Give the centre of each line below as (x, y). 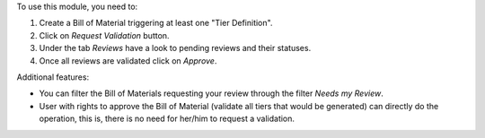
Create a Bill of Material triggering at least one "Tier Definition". (156, 23)
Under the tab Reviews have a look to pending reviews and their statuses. (175, 48)
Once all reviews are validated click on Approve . (128, 60)
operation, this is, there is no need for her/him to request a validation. (167, 119)
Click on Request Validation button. (104, 35)
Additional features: (53, 77)
